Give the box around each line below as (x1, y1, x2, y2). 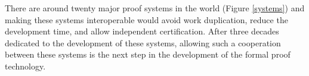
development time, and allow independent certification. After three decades (5, 25, 279, 37)
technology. (5, 59, 46, 72)
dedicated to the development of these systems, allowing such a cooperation (5, 36, 281, 49)
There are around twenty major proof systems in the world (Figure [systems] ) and (5, 2, 305, 14)
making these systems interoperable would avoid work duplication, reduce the (5, 13, 288, 26)
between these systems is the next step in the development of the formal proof (5, 48, 291, 61)
